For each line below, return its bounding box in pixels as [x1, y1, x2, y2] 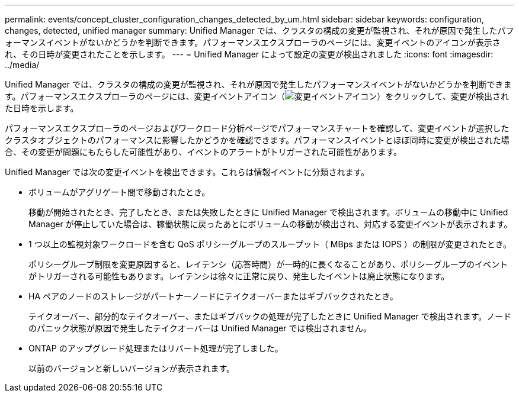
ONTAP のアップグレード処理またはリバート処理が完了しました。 [28, 343, 283, 353]
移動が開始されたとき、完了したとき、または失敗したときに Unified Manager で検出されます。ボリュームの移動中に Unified [28, 207, 508, 217]
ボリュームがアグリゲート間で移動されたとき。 [28, 187, 210, 197]
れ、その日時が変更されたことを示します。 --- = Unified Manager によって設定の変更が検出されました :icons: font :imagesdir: [5, 49, 494, 59]
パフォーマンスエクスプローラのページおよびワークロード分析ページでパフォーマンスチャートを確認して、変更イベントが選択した [5, 123, 510, 133]
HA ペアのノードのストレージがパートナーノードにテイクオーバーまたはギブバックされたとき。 [28, 291, 398, 301]
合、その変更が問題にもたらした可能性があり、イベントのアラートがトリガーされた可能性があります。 [5, 147, 402, 157]
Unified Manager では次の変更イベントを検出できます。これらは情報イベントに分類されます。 [5, 167, 370, 177]
